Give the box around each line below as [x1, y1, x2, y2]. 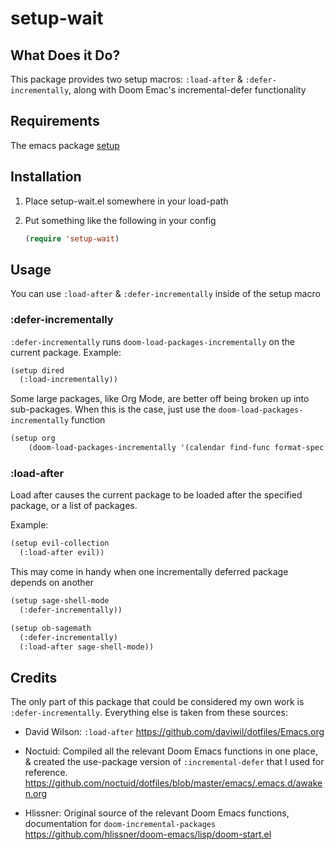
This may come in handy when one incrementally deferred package [10, 566, 289, 578]
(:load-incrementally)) [19, 375, 118, 385]
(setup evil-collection [10, 538, 110, 549]
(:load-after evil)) [19, 548, 105, 558]
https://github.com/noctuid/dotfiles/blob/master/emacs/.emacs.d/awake [24, 777, 323, 789]
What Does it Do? [10, 47, 121, 64]
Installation [10, 168, 82, 186]
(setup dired [10, 365, 65, 376]
